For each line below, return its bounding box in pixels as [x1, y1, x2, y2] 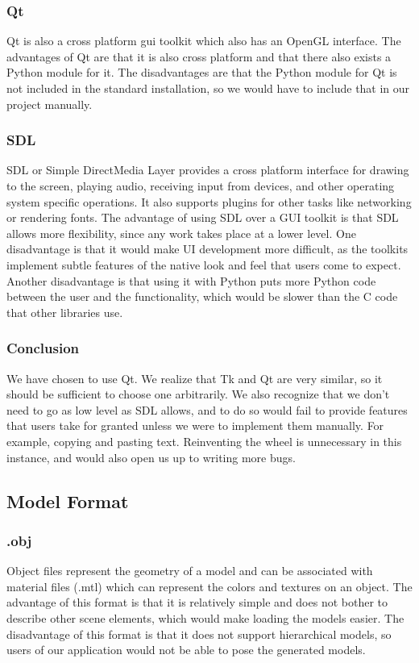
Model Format [6, 488, 129, 513]
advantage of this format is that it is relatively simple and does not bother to [6, 594, 388, 611]
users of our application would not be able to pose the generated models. [6, 641, 366, 658]
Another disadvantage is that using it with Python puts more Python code [6, 272, 376, 289]
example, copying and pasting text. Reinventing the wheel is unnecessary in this [6, 432, 402, 449]
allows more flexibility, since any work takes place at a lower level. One [6, 224, 356, 241]
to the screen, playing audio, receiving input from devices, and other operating [6, 177, 395, 194]
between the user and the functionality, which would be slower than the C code [6, 288, 398, 305]
